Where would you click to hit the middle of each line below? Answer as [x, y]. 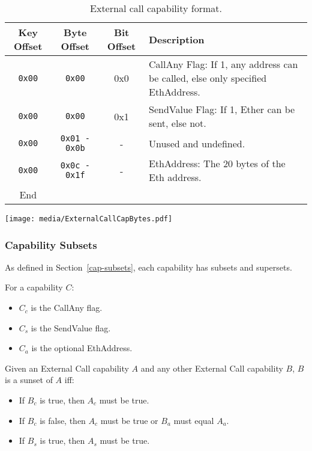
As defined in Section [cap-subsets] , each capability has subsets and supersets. [148, 267]
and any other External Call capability [212, 368]
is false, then [63, 420]
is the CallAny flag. [67, 308]
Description [177, 39]
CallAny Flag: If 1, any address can [223, 64]
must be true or [129, 420]
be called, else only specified [208, 78]
